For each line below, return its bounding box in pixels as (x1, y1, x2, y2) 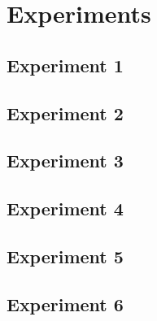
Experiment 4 (7, 196, 124, 221)
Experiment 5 (7, 243, 124, 268)
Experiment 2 (7, 100, 124, 125)
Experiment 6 (7, 291, 124, 316)
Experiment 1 (7, 52, 124, 77)
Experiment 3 (7, 148, 124, 173)
